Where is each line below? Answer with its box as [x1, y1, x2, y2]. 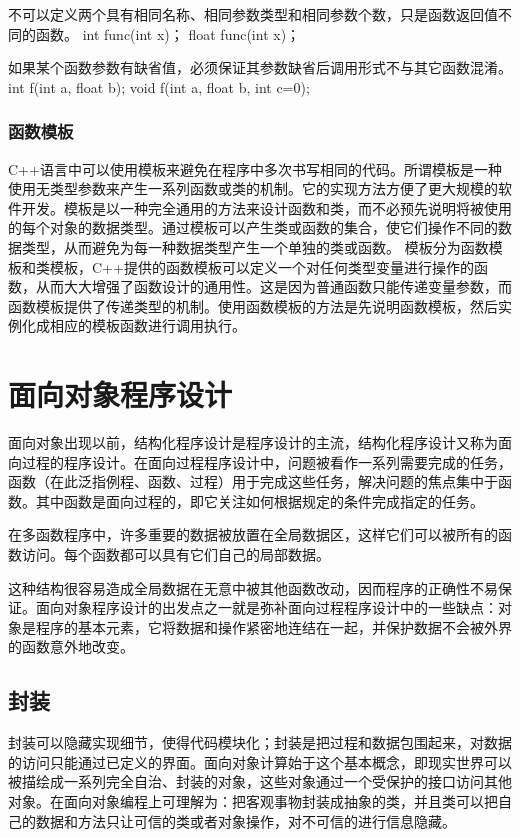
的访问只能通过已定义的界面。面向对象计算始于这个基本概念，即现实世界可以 [8, 751, 512, 772]
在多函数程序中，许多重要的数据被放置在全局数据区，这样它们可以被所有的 [8, 524, 498, 545]
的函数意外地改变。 [8, 636, 134, 657]
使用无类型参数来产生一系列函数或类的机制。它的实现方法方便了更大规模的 [8, 178, 498, 199]
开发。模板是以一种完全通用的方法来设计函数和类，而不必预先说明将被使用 [21, 197, 512, 218]
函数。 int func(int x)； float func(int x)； [35, 23, 301, 44]
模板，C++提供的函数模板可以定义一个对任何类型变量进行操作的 [49, 256, 474, 277]
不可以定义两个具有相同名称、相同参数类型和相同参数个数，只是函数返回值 [8, 4, 498, 24]
